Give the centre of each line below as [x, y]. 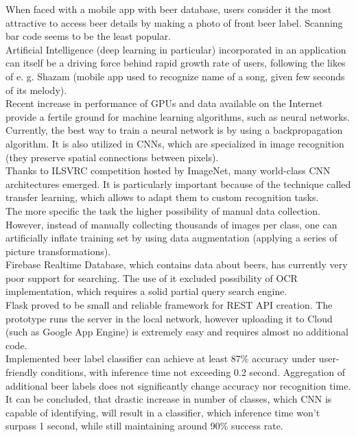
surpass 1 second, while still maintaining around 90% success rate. [144, 426]
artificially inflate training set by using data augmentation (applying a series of [171, 238]
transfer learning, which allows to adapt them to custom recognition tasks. [162, 197]
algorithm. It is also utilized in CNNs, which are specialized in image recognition [175, 143]
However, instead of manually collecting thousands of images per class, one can [171, 224]
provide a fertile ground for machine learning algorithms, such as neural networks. [178, 116]
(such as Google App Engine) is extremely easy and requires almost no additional [177, 332]
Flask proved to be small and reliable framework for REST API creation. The [169, 305]
